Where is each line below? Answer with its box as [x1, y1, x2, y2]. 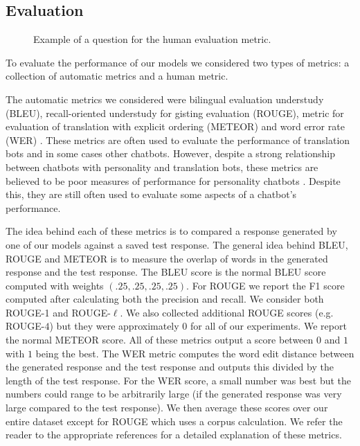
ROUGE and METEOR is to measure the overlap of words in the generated [6, 251, 328, 265]
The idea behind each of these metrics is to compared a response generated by [6, 224, 337, 238]
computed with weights [6, 278, 104, 292]
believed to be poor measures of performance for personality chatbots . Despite [6, 173, 341, 188]
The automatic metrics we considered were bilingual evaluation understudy [6, 91, 324, 106]
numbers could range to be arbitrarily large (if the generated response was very [6, 386, 342, 401]
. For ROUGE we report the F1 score [186, 278, 345, 292]
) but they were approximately [49, 319, 179, 333]
